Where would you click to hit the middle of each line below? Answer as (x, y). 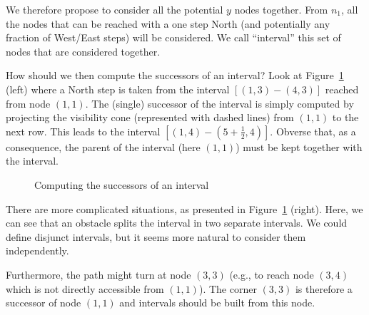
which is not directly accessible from (85, 288)
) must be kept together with (299, 146)
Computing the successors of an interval (122, 184)
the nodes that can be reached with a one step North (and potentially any (168, 23)
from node (28, 103)
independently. (37, 251)
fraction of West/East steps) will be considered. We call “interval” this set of (173, 37)
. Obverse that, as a (313, 131)
